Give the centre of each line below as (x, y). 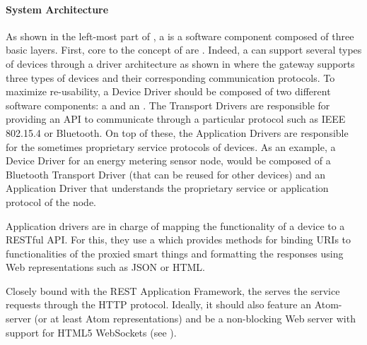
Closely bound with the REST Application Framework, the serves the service (173, 290)
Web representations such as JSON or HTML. (105, 267)
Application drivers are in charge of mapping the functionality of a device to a (175, 225)
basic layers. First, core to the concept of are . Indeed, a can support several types (184, 50)
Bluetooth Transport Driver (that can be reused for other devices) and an (166, 174)
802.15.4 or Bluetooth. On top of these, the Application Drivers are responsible (177, 132)
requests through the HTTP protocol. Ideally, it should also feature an (158, 304)
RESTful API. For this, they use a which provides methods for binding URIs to (179, 240)
